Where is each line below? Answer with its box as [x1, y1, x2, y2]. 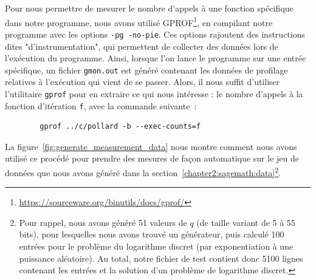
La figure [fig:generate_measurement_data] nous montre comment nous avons [5, 140, 297, 152]
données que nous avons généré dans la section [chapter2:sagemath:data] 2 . [5, 165, 281, 179]
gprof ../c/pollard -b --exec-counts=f [39, 122, 201, 131]
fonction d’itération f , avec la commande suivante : [5, 99, 197, 112]
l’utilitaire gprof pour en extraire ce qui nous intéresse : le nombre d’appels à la [5, 87, 303, 100]
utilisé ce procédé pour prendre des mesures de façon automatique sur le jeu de [5, 152, 299, 165]
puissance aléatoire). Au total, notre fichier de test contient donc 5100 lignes [19, 251, 303, 264]
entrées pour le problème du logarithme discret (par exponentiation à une [19, 240, 294, 253]
